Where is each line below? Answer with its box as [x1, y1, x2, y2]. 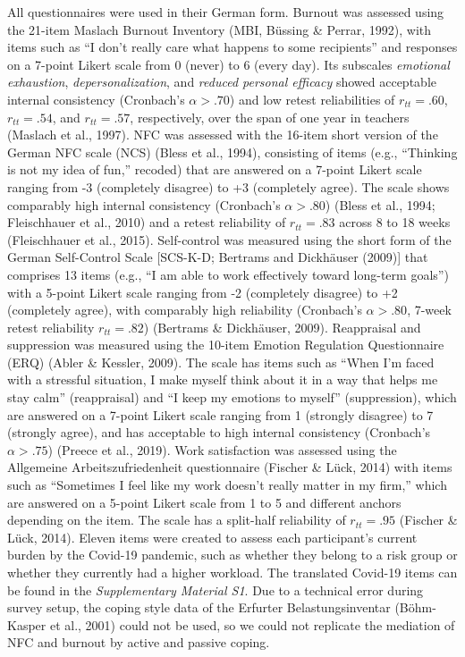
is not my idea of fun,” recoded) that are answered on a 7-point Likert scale [7, 160, 422, 179]
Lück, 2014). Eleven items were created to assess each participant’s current [7, 527, 418, 546]
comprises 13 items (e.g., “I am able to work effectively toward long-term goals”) [7, 265, 449, 283]
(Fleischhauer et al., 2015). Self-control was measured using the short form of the [7, 230, 452, 248]
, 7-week [407, 300, 452, 319]
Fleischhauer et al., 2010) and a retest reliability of [7, 213, 286, 232]
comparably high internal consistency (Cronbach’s [7, 195, 281, 214]
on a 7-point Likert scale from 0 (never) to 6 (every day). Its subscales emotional [7, 55, 450, 73]
